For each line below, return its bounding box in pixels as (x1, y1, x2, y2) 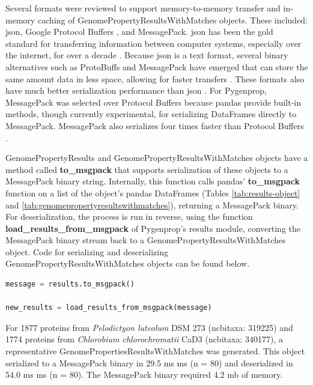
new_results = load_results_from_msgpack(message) (5, 303, 212, 312)
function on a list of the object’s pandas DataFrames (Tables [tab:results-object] (5, 186, 300, 199)
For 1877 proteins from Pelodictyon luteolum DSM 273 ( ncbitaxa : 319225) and (5, 321, 293, 333)
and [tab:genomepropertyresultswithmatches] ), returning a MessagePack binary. (5, 198, 299, 211)
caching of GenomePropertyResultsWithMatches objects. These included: (38, 13, 308, 26)
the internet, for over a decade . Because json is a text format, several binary (5, 49, 288, 61)
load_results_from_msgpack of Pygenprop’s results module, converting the (5, 222, 301, 234)
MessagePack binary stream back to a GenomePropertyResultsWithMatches (5, 234, 286, 246)
